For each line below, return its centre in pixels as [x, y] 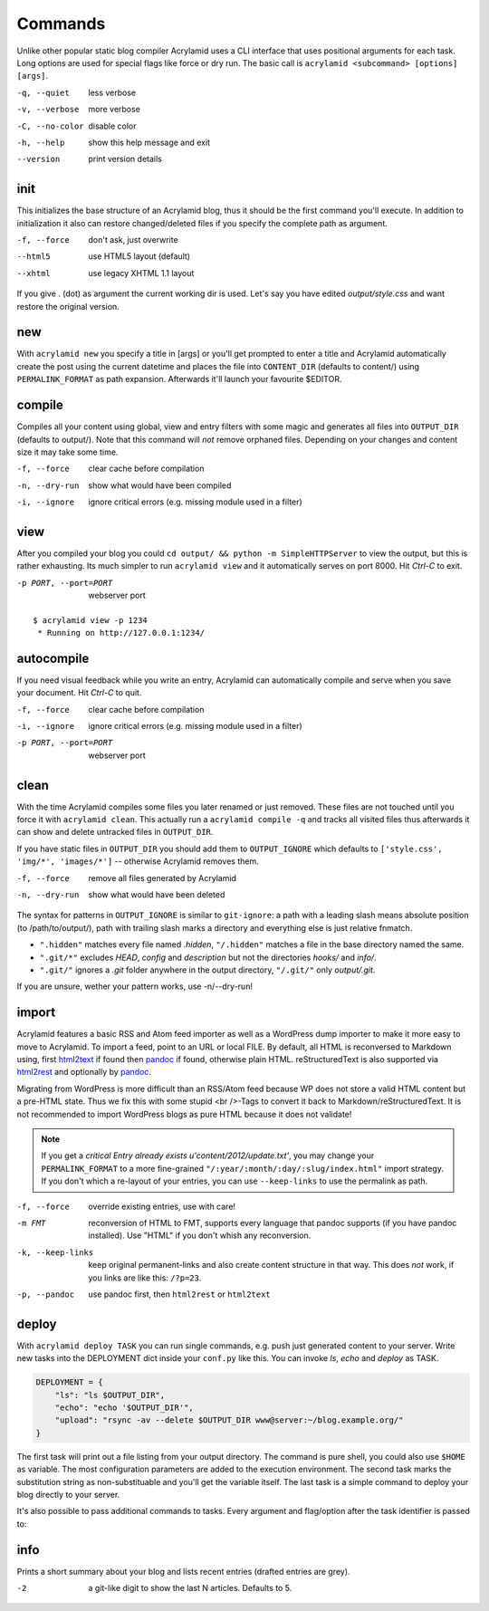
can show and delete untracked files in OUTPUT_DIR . [115, 832]
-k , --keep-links [55, 1252]
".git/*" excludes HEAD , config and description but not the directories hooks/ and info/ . [208, 957]
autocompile [53, 658]
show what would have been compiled [160, 485]
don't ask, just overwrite [133, 239]
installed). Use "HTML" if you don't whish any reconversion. [200, 1235]
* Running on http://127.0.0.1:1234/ [121, 633]
